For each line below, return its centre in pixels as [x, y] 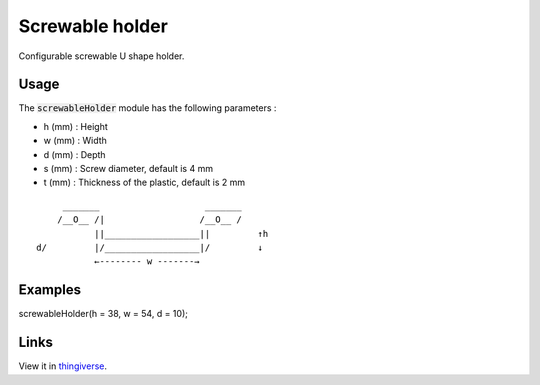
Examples [50, 290]
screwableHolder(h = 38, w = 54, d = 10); [103, 314]
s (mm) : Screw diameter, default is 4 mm [128, 169]
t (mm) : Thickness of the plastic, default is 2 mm [144, 182]
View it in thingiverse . [62, 366]
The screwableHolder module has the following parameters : [147, 108]
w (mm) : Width [75, 141]
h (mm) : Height [76, 126]
